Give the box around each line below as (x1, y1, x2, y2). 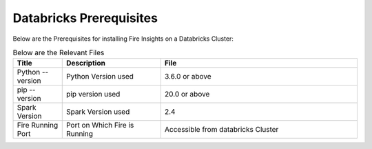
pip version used (65, 90, 121, 99)
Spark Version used (65, 107, 130, 117)
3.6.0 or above (164, 72, 211, 81)
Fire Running (17, 121, 59, 130)
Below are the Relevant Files (12, 48, 105, 58)
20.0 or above (164, 90, 210, 99)
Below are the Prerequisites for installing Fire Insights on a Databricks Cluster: (12, 34, 234, 43)
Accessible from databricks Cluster (164, 125, 279, 135)
